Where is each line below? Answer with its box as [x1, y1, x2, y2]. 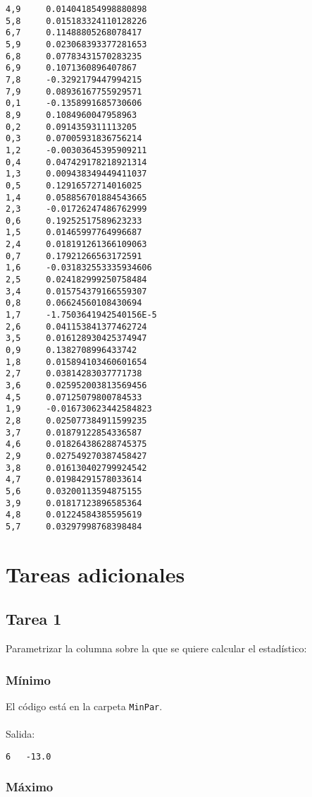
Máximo [6, 778, 54, 796]
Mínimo [6, 671, 51, 688]
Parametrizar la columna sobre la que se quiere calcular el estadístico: [6, 641, 307, 656]
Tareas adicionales [6, 559, 185, 588]
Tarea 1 [6, 608, 62, 630]
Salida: [6, 726, 35, 741]
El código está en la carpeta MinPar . [6, 698, 163, 713]
